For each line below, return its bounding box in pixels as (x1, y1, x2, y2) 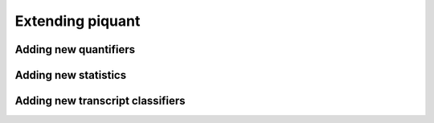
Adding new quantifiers (14, 43, 136, 56)
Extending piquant (14, 12, 141, 30)
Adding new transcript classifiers (14, 94, 186, 108)
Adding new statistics (14, 68, 127, 82)
